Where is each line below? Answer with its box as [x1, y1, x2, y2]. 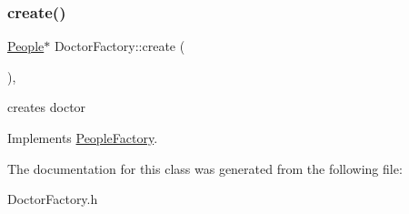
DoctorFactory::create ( [54, 36, 185, 56]
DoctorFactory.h [7, 189, 98, 209]
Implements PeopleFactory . [7, 128, 158, 147]
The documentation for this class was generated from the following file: [7, 158, 403, 178]
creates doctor [7, 97, 86, 117]
